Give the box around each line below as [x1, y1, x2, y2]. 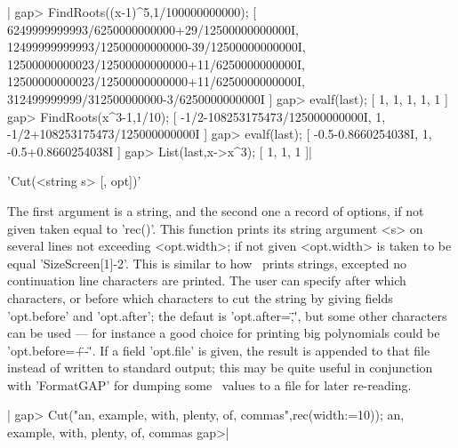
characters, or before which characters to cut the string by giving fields [7, 288, 393, 307]
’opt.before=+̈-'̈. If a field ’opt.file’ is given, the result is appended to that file [7, 340, 430, 359]
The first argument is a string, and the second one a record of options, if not [7, 201, 424, 220]
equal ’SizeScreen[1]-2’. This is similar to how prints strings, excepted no [7, 253, 406, 272]
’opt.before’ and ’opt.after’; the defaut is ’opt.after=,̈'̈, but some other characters [7, 306, 447, 324]
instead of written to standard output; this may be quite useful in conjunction [7, 358, 433, 377]
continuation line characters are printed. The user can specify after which [7, 271, 406, 290]
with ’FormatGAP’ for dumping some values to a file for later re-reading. [7, 375, 412, 394]
